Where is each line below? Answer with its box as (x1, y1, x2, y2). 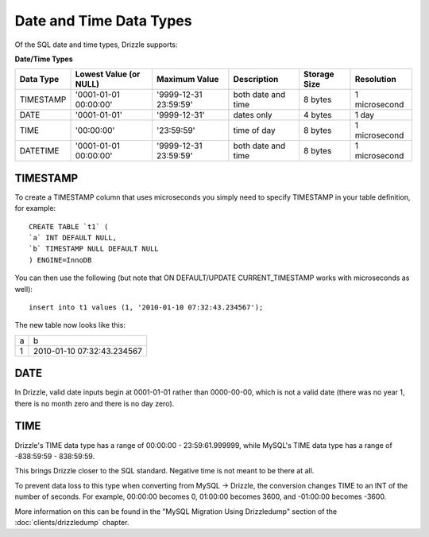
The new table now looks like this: (14, 321, 126, 330)
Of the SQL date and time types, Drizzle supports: (14, 40, 178, 49)
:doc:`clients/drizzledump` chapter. (14, 517, 129, 527)
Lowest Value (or (75, 68, 141, 80)
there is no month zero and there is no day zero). (14, 399, 175, 408)
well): (14, 284, 33, 294)
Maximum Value (156, 74, 219, 85)
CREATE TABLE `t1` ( (29, 222, 109, 231)
